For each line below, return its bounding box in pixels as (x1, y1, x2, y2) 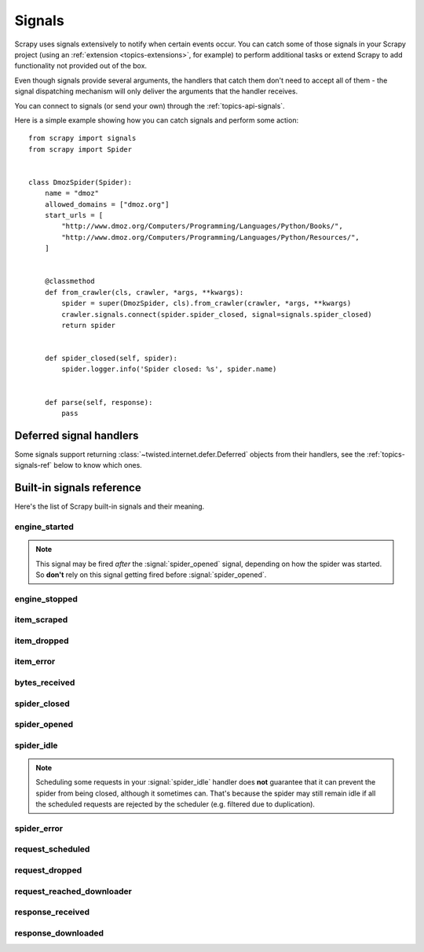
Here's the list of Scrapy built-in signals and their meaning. (14, 502, 205, 511)
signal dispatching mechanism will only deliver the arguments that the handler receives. (14, 86, 298, 96)
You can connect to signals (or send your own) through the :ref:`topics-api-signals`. (14, 101, 286, 110)
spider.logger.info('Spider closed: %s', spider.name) (61, 365, 277, 373)
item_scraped (14, 614, 68, 625)
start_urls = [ (44, 211, 104, 220)
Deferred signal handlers (14, 428, 139, 442)
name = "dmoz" (44, 189, 100, 198)
